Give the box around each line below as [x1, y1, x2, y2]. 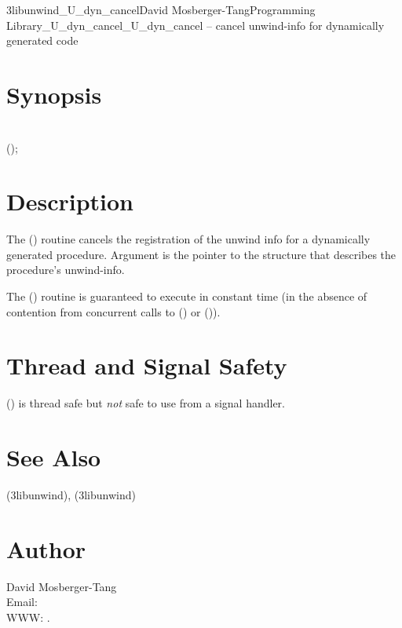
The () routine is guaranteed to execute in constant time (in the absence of [6, 288, 367, 304]
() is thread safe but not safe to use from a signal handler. [6, 395, 286, 411]
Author [6, 532, 86, 564]
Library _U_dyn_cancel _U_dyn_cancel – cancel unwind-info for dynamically [6, 16, 385, 33]
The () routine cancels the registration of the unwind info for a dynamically [6, 231, 371, 247]
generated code [6, 32, 79, 49]
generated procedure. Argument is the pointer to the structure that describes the [6, 246, 397, 262]
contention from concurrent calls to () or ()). [6, 303, 221, 319]
